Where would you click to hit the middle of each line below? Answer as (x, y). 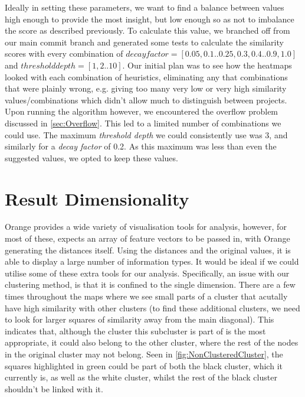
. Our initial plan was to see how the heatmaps (207, 65)
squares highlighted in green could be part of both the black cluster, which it (144, 365)
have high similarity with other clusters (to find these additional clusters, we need (152, 307)
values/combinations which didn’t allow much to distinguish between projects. (146, 100)
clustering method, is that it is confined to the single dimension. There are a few (150, 284)
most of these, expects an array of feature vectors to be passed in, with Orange (147, 238)
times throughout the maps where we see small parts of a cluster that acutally (146, 296)
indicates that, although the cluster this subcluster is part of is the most (135, 331)
